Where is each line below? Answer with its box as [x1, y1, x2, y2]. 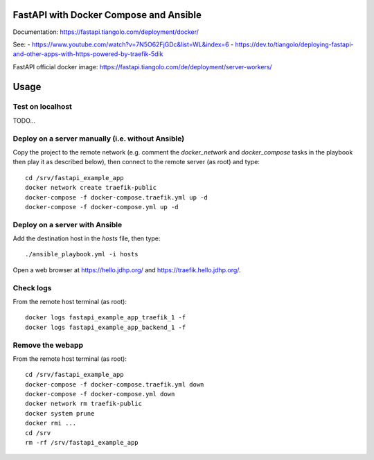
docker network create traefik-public [25, 184, 157, 192]
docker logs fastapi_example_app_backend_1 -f [25, 323, 186, 331]
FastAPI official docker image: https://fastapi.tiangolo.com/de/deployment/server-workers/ [12, 62, 273, 71]
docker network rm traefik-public [25, 400, 142, 408]
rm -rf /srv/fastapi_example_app [25, 439, 139, 447]
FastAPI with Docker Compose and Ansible [12, 9, 202, 21]
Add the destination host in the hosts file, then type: [12, 234, 161, 242]
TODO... [12, 116, 36, 125]
